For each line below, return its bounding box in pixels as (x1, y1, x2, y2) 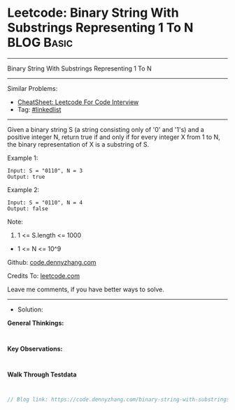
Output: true (7, 173, 45, 180)
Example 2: (7, 185, 40, 193)
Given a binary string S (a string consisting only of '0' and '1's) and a (7, 125, 204, 133)
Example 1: (7, 154, 38, 162)
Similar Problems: (7, 84, 58, 92)
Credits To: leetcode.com (7, 271, 80, 280)
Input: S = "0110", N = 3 (7, 167, 83, 174)
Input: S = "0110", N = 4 (7, 199, 83, 206)
